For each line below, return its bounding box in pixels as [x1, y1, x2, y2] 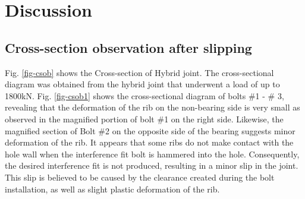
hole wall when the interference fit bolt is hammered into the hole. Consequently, [5, 147, 300, 160]
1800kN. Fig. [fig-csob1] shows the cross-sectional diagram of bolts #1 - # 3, [5, 89, 284, 102]
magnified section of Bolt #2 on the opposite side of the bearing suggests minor [5, 124, 295, 137]
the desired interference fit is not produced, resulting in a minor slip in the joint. [5, 159, 298, 172]
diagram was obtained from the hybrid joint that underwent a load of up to [5, 78, 280, 90]
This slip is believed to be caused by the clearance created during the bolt [5, 170, 275, 183]
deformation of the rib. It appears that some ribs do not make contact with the [5, 136, 294, 149]
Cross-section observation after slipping [5, 38, 252, 56]
